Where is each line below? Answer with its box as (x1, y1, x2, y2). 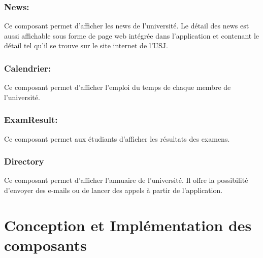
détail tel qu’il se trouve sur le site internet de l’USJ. (4, 40, 168, 51)
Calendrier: (4, 61, 51, 74)
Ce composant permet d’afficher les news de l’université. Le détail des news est (4, 20, 249, 31)
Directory (4, 155, 44, 168)
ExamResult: (4, 113, 58, 126)
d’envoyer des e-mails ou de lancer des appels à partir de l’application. (4, 185, 223, 196)
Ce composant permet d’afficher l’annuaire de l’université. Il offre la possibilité (4, 175, 248, 185)
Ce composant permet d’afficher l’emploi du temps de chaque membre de (4, 82, 231, 92)
